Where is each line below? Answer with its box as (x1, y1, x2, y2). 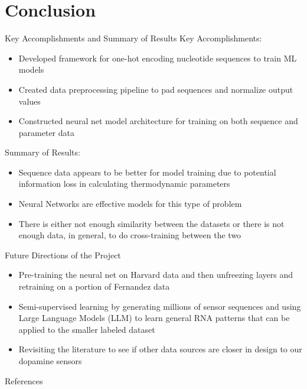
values (18, 95, 41, 107)
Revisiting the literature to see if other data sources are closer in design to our (18, 343, 302, 355)
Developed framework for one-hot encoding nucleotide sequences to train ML (18, 51, 297, 64)
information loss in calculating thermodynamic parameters (18, 177, 230, 190)
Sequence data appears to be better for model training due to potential (18, 166, 276, 178)
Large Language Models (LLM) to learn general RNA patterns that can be (18, 312, 290, 324)
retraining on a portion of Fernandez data (18, 280, 170, 293)
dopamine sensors (18, 355, 82, 367)
